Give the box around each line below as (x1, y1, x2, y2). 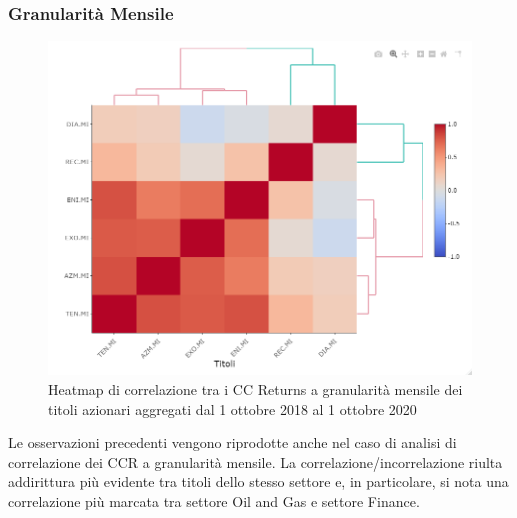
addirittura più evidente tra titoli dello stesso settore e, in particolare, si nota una (8, 471, 509, 492)
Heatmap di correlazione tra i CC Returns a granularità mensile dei (48, 378, 463, 399)
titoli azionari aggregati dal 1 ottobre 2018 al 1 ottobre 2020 (48, 398, 417, 419)
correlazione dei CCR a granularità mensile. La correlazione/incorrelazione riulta (8, 451, 503, 472)
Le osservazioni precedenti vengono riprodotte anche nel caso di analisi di (8, 432, 457, 453)
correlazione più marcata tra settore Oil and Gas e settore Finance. (8, 490, 420, 511)
